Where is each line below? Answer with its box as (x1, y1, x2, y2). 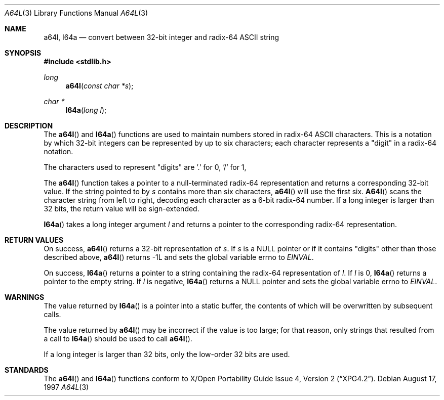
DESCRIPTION (5, 121, 53, 130)
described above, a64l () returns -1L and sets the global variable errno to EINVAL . (44, 253, 314, 261)
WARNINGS (5, 293, 45, 301)
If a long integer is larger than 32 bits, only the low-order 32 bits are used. (44, 350, 290, 359)
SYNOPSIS (5, 49, 42, 57)
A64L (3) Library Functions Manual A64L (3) (5, 9, 148, 17)
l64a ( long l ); (65, 106, 107, 114)
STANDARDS (5, 366, 49, 374)
